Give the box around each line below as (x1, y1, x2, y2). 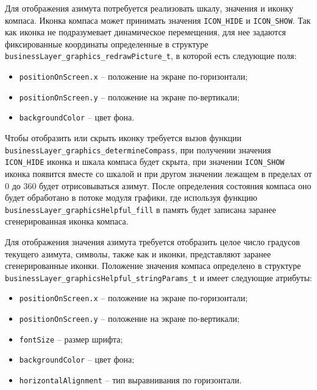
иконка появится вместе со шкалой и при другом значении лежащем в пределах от (5, 167, 312, 179)
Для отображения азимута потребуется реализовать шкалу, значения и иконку (5, 2, 293, 14)
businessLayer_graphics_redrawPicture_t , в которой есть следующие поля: (5, 49, 297, 62)
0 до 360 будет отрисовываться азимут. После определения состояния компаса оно (5, 179, 312, 192)
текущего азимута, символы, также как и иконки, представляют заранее (5, 247, 271, 260)
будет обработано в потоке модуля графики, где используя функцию (5, 191, 257, 204)
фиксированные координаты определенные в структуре (5, 37, 208, 50)
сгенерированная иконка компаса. (5, 215, 129, 228)
